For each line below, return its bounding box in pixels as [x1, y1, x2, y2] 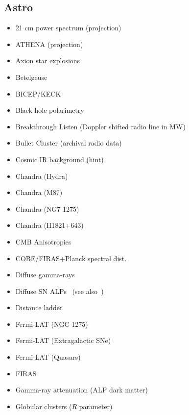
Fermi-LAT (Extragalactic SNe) [15, 335, 111, 345]
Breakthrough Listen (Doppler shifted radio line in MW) [15, 121, 186, 131]
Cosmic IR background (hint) [15, 154, 104, 164]
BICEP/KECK [15, 88, 61, 98]
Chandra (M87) [15, 187, 63, 197]
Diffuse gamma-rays [15, 269, 75, 280]
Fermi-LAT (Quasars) [15, 352, 81, 362]
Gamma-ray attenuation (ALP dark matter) [15, 385, 148, 395]
